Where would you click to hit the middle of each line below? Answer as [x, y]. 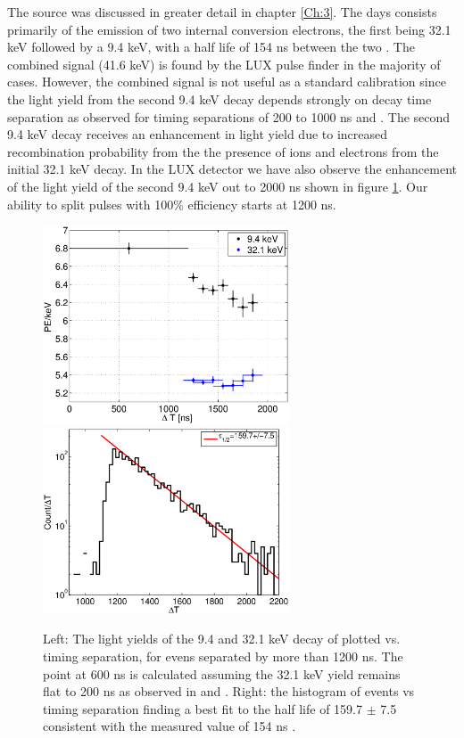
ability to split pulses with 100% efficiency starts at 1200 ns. [172, 204]
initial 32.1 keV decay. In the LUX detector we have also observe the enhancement [232, 169]
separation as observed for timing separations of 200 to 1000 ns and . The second [229, 116]
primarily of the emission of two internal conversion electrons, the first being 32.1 [229, 29]
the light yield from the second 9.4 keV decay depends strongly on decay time [220, 98]
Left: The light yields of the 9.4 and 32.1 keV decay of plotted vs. [222, 639]
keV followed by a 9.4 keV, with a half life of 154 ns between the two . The [211, 47]
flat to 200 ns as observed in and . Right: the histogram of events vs [229, 691]
